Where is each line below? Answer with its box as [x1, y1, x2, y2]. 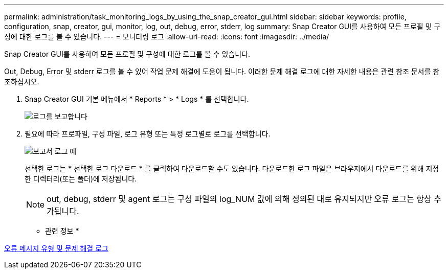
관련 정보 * [45, 226, 79, 235]
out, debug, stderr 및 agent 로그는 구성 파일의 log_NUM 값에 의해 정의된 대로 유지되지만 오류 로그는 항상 [47, 194, 432, 204]
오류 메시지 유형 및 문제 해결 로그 [4, 244, 108, 253]
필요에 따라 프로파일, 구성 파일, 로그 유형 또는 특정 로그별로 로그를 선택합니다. [25, 129, 271, 138]
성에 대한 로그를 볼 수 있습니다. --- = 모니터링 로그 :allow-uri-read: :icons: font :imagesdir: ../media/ [4, 32, 329, 41]
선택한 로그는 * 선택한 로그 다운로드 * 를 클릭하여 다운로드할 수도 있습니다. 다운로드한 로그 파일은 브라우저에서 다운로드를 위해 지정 [25, 164, 439, 173]
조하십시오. [4, 77, 39, 86]
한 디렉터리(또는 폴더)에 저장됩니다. [25, 174, 137, 183]
